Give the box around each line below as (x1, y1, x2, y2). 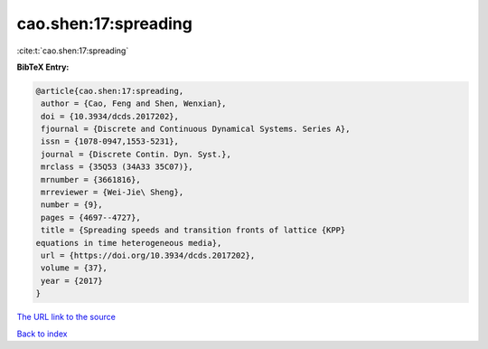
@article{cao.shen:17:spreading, (35, 86, 184, 96)
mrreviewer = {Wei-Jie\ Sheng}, (41, 187, 184, 198)
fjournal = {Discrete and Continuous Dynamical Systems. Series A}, (41, 124, 351, 135)
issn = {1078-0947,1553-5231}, (41, 137, 180, 146)
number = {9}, (41, 200, 103, 210)
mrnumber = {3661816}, (41, 174, 142, 184)
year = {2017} (41, 276, 103, 286)
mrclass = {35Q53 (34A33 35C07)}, (41, 162, 193, 172)
